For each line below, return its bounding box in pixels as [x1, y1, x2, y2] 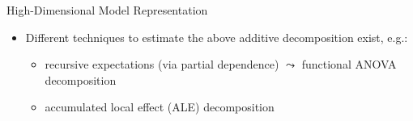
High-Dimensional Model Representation [6, 2, 208, 18]
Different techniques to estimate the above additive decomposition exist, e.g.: [25, 28, 408, 45]
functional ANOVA [301, 56, 397, 73]
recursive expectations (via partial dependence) [45, 56, 279, 73]
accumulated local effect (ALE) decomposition [45, 98, 275, 115]
